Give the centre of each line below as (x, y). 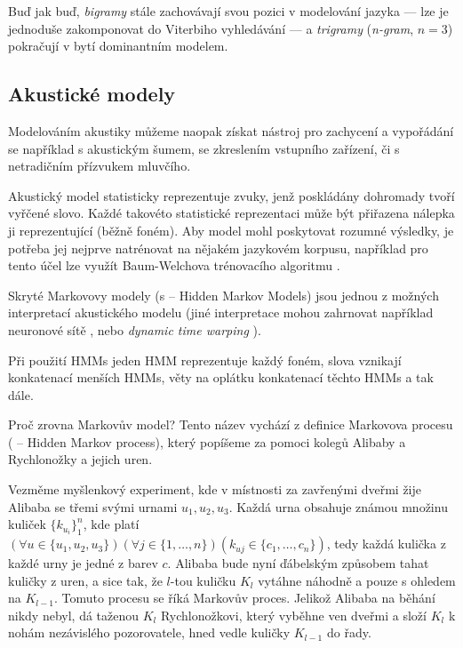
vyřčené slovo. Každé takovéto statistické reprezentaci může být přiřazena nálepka (231, 213)
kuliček (27, 524)
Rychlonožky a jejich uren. (80, 459)
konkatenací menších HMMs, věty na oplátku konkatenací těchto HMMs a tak (221, 377)
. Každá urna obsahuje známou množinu (338, 506)
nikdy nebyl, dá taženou (74, 615)
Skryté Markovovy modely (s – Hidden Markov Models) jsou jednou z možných (224, 295)
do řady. (349, 632)
